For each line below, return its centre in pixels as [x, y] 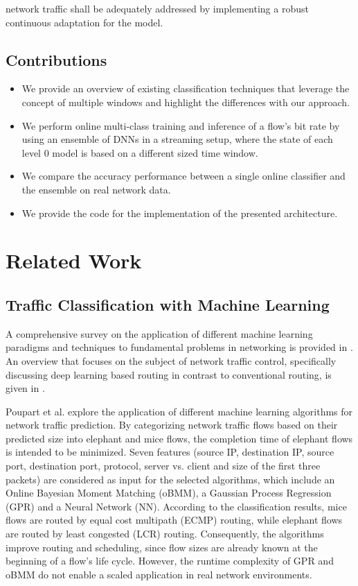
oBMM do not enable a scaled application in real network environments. [159, 574]
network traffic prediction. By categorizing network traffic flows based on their [172, 425]
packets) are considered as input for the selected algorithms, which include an [170, 479]
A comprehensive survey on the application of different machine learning [159, 333]
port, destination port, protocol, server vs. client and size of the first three [163, 466]
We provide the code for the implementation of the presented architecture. [180, 213]
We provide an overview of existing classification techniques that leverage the [186, 88]
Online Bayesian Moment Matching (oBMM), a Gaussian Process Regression [169, 493]
